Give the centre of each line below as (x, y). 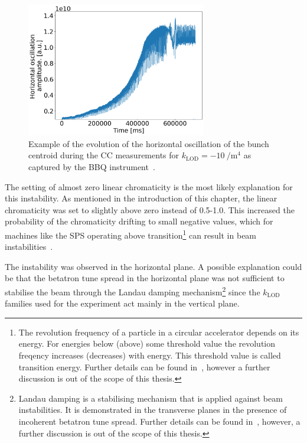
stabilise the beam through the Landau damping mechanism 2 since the (133, 291)
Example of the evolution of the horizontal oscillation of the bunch (149, 143)
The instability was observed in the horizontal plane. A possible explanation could (153, 266)
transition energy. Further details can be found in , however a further (144, 367)
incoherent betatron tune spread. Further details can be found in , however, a (159, 421)
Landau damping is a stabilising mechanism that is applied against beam (151, 398)
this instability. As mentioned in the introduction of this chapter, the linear (141, 198)
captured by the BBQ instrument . (92, 166)
